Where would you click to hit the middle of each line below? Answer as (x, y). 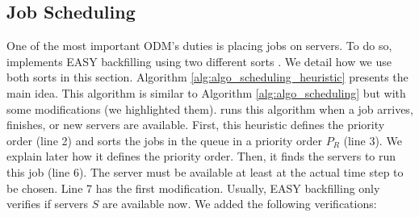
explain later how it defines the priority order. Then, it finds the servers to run (201, 156)
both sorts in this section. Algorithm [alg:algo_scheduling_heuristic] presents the (207, 77)
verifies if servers (48, 204)
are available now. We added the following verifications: (239, 204)
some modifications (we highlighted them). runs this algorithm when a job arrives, (210, 108)
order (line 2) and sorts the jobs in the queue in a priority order (164, 140)
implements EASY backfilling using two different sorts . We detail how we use (199, 61)
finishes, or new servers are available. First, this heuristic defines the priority (196, 125)
